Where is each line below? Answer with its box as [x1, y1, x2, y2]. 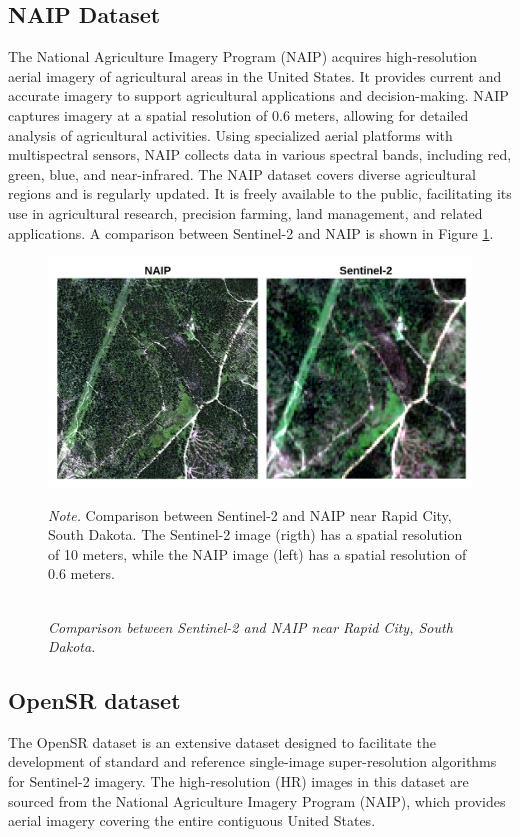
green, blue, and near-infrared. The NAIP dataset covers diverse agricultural [8, 163, 476, 184]
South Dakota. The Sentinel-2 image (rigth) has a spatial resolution [48, 524, 463, 545]
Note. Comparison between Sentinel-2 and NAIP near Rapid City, [48, 504, 452, 525]
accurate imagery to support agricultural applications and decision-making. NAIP [8, 85, 509, 106]
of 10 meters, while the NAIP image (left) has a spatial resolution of [48, 543, 467, 564]
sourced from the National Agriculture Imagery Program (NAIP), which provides [8, 790, 506, 811]
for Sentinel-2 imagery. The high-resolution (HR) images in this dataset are [8, 771, 469, 792]
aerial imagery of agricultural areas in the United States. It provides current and [8, 65, 502, 86]
